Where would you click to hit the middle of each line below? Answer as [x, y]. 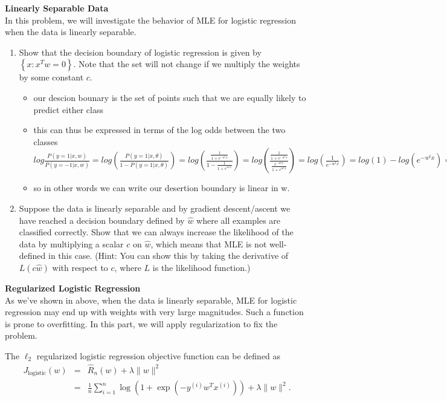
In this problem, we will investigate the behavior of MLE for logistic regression [151, 20]
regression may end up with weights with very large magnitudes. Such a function [154, 312]
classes [46, 141]
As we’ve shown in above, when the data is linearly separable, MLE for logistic [151, 300]
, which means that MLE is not [209, 243]
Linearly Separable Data [57, 8]
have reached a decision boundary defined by [102, 220]
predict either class [68, 109]
